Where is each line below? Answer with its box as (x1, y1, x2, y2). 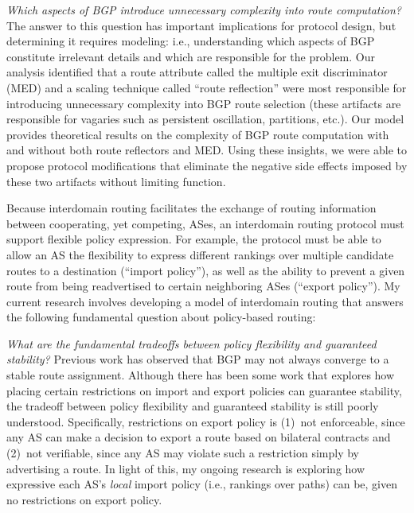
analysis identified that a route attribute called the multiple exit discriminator (6, 64, 388, 80)
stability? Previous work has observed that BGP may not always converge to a (6, 351, 389, 367)
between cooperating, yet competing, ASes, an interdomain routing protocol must (6, 215, 404, 231)
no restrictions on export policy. (6, 491, 162, 507)
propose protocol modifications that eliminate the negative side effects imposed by (6, 157, 408, 173)
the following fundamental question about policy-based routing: (6, 309, 316, 325)
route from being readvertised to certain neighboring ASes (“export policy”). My (6, 278, 400, 294)
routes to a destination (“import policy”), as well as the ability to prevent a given (6, 262, 405, 278)
